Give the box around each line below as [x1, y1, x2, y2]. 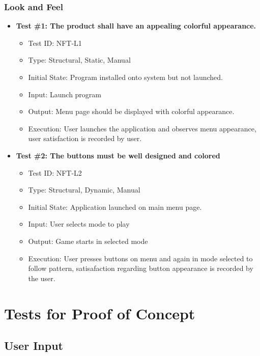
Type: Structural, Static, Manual [28, 54, 131, 65]
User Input [4, 338, 63, 353]
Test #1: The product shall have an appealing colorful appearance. [16, 20, 256, 31]
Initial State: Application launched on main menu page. [28, 201, 202, 212]
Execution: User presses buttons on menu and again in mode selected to [28, 253, 253, 263]
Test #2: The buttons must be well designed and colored [16, 150, 220, 160]
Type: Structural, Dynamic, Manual [28, 184, 140, 195]
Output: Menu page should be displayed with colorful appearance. [28, 106, 235, 117]
